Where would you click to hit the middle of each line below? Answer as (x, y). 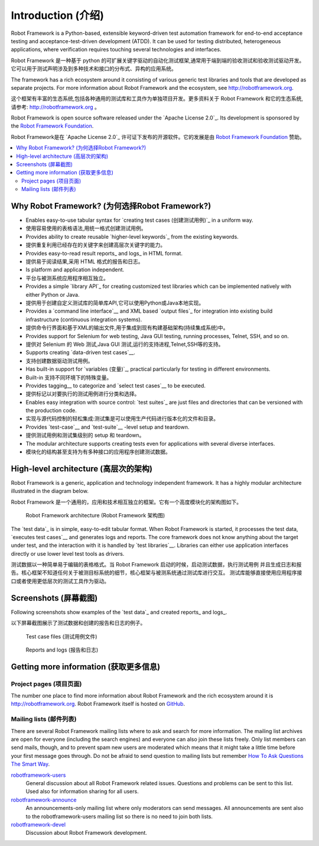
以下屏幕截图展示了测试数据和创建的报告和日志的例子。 (78, 623)
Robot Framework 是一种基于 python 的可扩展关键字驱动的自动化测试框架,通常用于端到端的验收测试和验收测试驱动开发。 (158, 60)
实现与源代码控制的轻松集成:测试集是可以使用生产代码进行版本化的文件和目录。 (122, 419)
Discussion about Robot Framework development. (86, 833)
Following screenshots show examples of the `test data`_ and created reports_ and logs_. (119, 612)
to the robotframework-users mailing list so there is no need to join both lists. (119, 816)
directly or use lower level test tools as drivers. (68, 553)
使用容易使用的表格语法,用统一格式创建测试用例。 (86, 228)
